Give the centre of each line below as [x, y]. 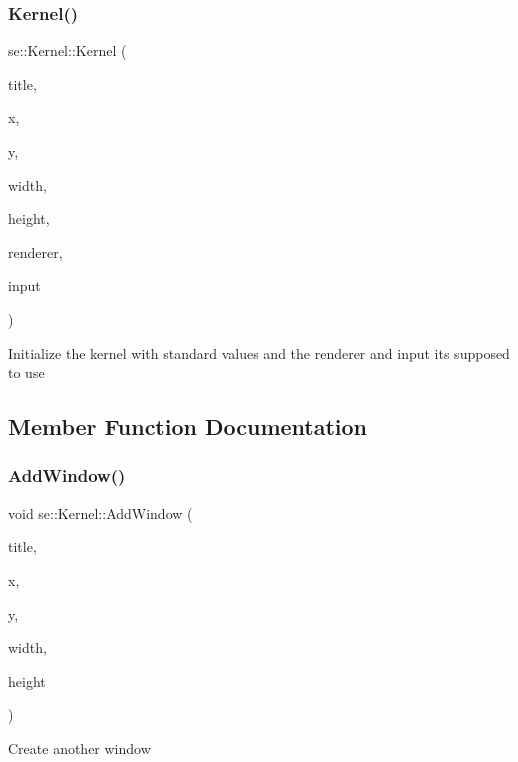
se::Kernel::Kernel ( [67, 50]
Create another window [79, 747]
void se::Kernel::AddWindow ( [100, 512]
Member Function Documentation [188, 426]
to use [26, 372]
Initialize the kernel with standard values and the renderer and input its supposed [259, 352]
